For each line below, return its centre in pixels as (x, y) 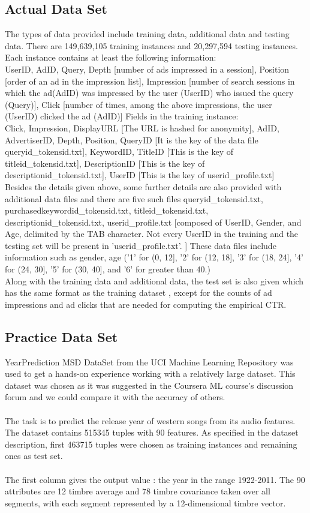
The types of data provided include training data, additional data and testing (147, 34)
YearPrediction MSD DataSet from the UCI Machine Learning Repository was (149, 361)
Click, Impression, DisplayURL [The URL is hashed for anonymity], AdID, (142, 127)
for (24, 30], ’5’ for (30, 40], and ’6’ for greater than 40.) (108, 269)
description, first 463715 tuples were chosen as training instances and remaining (151, 444)
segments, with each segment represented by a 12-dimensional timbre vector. (145, 502)
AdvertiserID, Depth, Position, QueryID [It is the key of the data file (132, 139)
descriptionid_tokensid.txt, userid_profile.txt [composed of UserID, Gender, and (153, 222)
